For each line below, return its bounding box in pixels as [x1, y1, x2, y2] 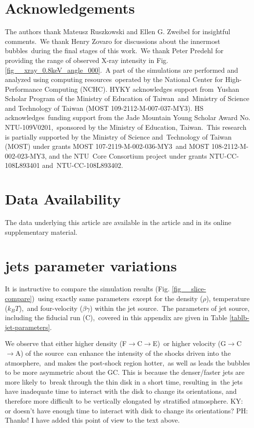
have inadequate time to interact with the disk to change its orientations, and [5, 386, 237, 396]
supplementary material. [5, 226, 78, 237]
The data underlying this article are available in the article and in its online [5, 217, 232, 227]
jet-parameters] [5, 322, 50, 332]
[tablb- [229, 312, 250, 323]
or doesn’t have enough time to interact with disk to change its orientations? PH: [5, 405, 248, 415]
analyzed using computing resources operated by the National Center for [5, 74, 223, 84]
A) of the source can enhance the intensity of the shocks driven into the [15, 348, 231, 358]
